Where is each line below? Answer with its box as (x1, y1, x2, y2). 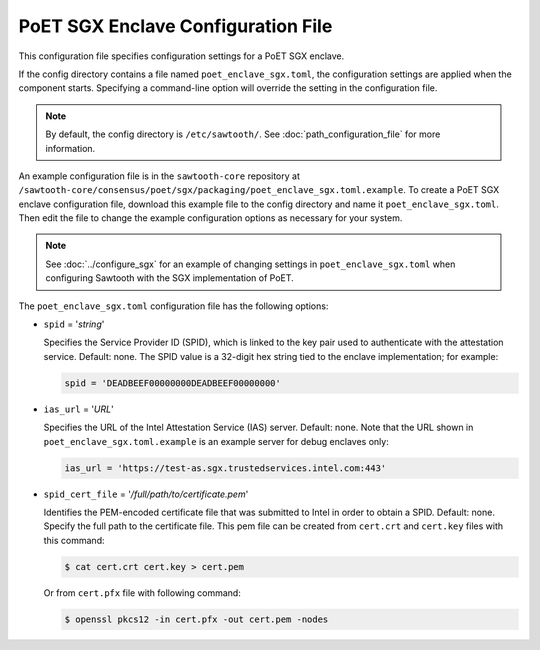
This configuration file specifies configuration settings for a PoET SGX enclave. (18, 50, 345, 62)
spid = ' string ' (43, 318, 105, 330)
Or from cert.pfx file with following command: (43, 586, 242, 599)
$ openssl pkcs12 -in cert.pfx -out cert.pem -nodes (64, 613, 329, 625)
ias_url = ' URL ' (43, 403, 114, 415)
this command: (43, 534, 105, 546)
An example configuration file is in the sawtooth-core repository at (18, 170, 300, 182)
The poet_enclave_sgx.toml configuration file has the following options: (18, 300, 329, 312)
